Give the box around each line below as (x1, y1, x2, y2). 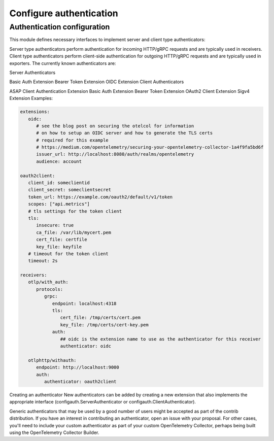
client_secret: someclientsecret (28, 187, 112, 193)
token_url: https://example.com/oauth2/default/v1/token (28, 194, 173, 200)
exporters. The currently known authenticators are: (9, 60, 116, 66)
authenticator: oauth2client (44, 379, 117, 384)
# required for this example (36, 137, 109, 143)
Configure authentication (9, 8, 119, 19)
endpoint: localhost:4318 (52, 300, 117, 307)
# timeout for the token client (28, 251, 109, 256)
